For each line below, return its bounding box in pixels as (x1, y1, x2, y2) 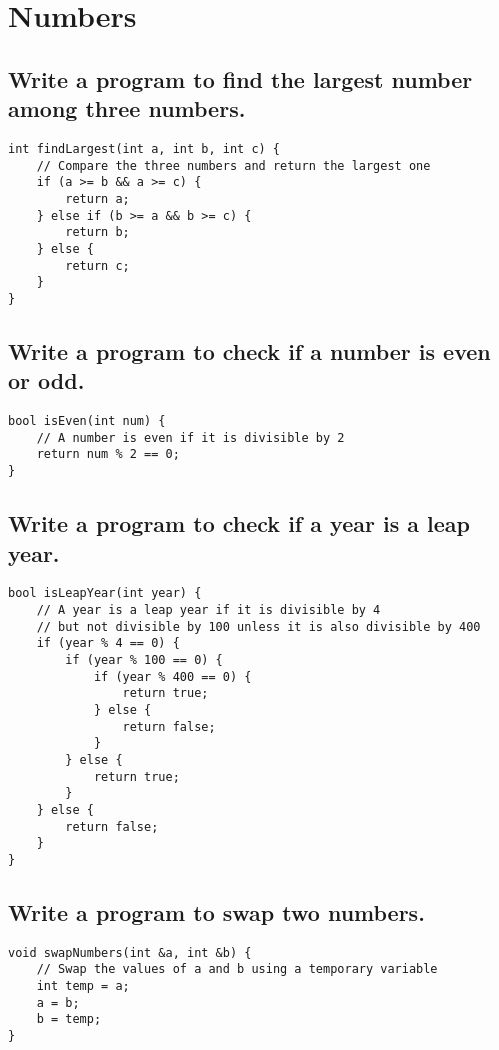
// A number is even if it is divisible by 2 (36, 430, 345, 445)
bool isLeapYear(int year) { (8, 586, 202, 601)
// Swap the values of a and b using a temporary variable (36, 962, 438, 977)
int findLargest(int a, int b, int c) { (8, 141, 281, 156)
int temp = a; (36, 979, 130, 994)
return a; (65, 191, 130, 206)
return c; (65, 258, 130, 273)
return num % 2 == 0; (36, 447, 180, 462)
